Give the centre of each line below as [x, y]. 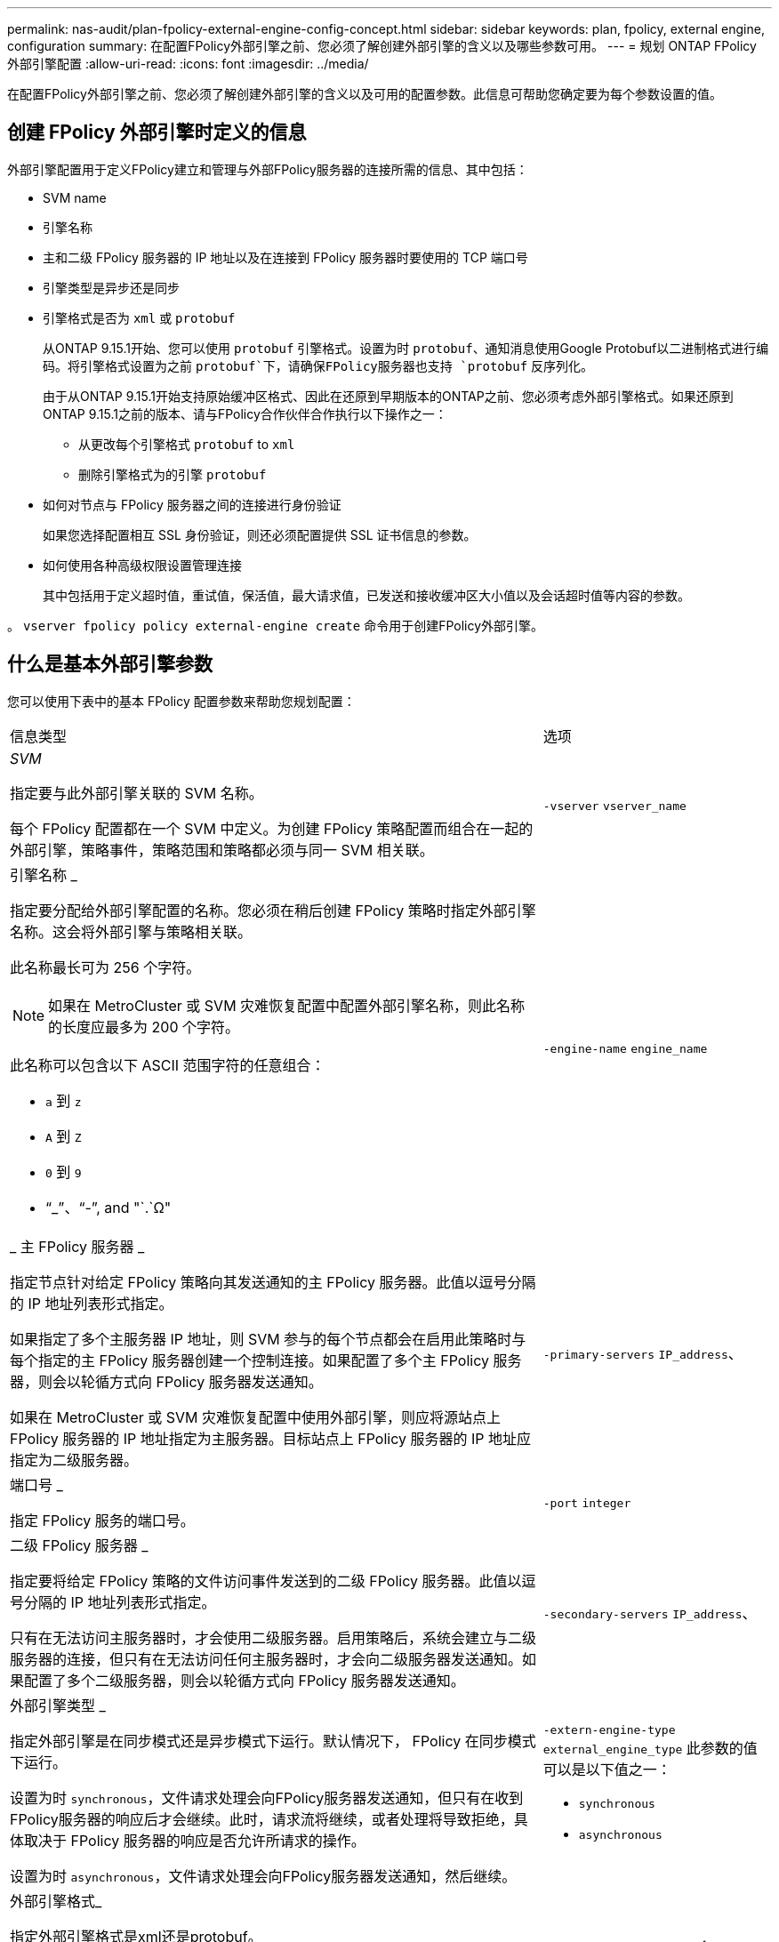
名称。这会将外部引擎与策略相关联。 [131, 931]
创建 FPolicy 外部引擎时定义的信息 [157, 132]
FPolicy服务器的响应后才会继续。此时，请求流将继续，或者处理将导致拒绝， [262, 1819]
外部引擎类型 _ [58, 1705]
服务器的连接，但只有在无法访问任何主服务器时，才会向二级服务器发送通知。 [266, 1659]
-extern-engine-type [609, 1730]
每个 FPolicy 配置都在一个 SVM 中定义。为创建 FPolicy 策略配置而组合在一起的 [272, 828]
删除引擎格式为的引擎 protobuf [173, 474]
